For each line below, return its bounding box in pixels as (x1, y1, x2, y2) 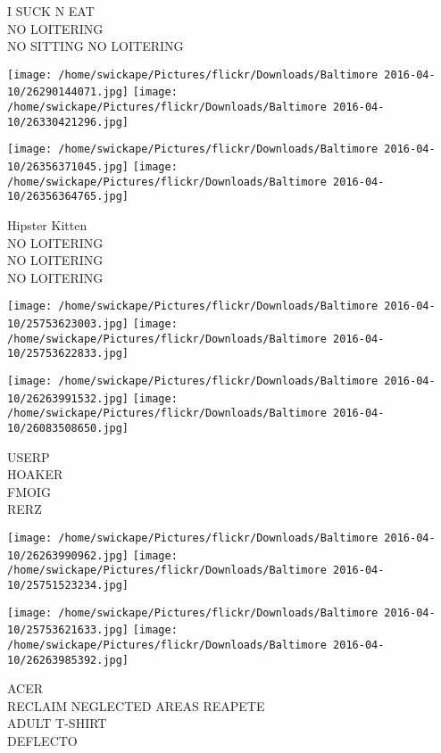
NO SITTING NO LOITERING (7, 37, 184, 55)
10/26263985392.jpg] (7, 653, 129, 666)
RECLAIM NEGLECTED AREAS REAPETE (7, 696, 265, 715)
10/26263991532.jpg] (7, 392, 129, 405)
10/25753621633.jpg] (7, 624, 129, 637)
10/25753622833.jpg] (7, 347, 129, 360)
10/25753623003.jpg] (7, 318, 129, 331)
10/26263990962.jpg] (7, 549, 129, 562)
